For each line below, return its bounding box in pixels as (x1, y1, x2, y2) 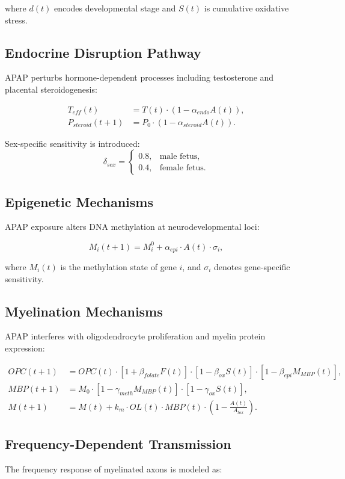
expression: (5, 341, 45, 354)
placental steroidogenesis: (5, 82, 97, 95)
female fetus (159, 163, 204, 172)
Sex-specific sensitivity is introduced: (5, 137, 140, 149)
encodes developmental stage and (53, 2, 176, 14)
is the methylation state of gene (60, 260, 177, 273)
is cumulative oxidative (204, 2, 289, 14)
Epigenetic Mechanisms (5, 192, 154, 211)
